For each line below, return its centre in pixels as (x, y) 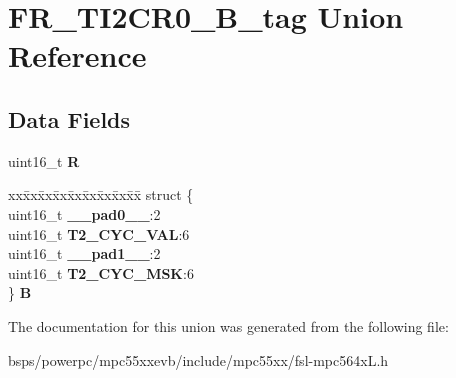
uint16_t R (44, 160)
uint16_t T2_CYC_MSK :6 (101, 272)
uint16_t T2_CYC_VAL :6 (99, 233)
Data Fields (69, 118)
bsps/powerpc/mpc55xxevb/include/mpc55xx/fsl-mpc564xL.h (198, 359)
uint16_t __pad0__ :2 (84, 213)
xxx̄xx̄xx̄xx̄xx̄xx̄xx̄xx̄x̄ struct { (101, 194)
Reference (77, 55)
